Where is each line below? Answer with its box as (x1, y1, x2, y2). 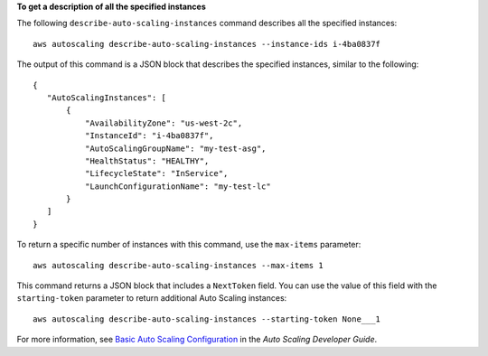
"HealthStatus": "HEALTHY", (84, 155, 210, 166)
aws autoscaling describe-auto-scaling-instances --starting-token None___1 (33, 314, 381, 324)
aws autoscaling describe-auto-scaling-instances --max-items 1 (33, 260, 324, 270)
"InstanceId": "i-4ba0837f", (84, 131, 214, 141)
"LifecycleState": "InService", (84, 168, 229, 179)
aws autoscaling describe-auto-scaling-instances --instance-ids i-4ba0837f (33, 39, 381, 49)
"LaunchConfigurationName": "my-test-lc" (84, 181, 271, 192)
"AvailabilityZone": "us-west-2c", (84, 117, 243, 128)
